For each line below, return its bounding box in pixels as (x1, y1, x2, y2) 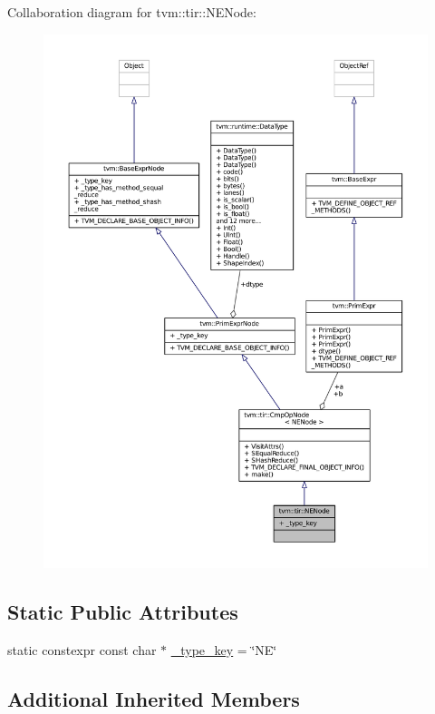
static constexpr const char (7, 640, 157, 659)
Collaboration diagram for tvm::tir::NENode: (7, 3, 256, 21)
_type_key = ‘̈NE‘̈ (170, 640, 277, 659)
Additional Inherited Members (7, 684, 300, 712)
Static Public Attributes (7, 597, 238, 625)
